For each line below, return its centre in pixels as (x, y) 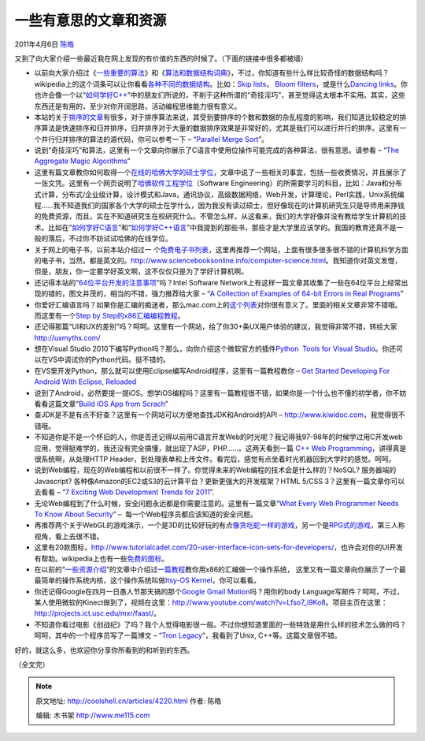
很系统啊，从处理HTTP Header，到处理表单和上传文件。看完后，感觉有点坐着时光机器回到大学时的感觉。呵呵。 (215, 459)
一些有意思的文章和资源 (91, 20)
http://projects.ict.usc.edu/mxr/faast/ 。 (98, 613)
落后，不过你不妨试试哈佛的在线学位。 (110, 238)
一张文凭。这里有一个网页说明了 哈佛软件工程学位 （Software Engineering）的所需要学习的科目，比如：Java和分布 (218, 183)
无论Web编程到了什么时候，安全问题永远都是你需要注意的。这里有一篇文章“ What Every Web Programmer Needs (216, 503)
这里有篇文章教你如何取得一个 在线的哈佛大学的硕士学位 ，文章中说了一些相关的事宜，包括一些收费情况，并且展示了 (220, 172)
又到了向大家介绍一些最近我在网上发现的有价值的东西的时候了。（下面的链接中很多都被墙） (161, 58)
